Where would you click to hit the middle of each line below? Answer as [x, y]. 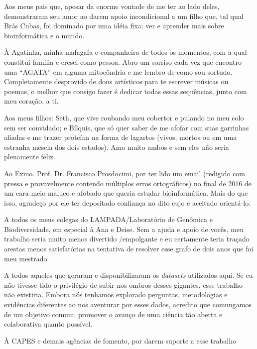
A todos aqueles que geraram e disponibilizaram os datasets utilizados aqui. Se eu [128, 275]
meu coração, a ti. [31, 101]
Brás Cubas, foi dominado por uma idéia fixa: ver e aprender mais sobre [114, 26]
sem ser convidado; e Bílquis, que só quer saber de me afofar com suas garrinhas [127, 127]
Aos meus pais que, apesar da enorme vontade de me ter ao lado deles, [112, 6]
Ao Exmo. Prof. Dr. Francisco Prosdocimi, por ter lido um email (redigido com [125, 173]
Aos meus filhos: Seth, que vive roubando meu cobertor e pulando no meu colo [124, 117]
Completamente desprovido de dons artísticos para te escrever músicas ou [116, 81]
